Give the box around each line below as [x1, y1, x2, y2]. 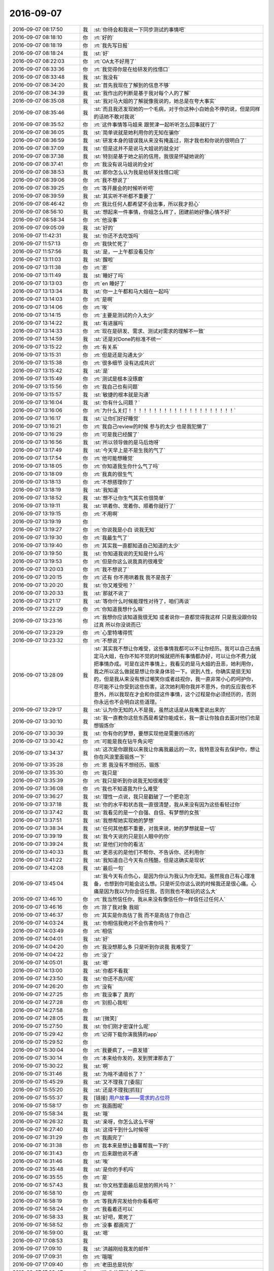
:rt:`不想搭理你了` [93, 478, 134, 486]
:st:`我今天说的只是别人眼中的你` [93, 833, 171, 840]
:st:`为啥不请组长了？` [93, 1070, 146, 1077]
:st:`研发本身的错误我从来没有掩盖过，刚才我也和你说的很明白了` [93, 137, 247, 144]
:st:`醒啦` [93, 256, 115, 263]
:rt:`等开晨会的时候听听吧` [93, 185, 155, 192]
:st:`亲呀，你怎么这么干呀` [93, 1118, 156, 1125]
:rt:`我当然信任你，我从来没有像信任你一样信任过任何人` [93, 895, 226, 902]
